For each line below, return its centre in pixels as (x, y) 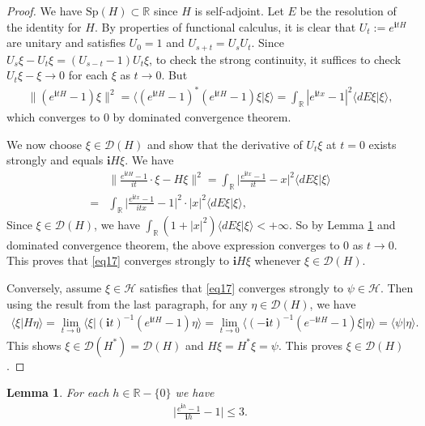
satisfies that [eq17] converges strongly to (242, 287)
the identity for (44, 26)
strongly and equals (55, 160)
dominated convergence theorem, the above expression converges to (173, 244)
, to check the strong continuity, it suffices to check (275, 59)
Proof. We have (45, 11)
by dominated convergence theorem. (202, 117)
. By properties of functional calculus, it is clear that (225, 26)
